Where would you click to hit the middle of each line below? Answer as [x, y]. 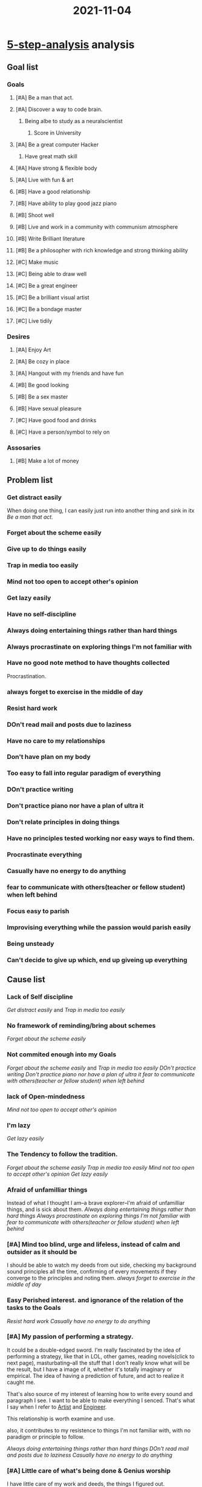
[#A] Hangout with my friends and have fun [70, 373]
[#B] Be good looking [42, 385]
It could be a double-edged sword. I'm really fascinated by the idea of [94, 1350]
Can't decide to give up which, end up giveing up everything [97, 960]
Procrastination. [27, 676]
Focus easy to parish [38, 911]
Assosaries [24, 448]
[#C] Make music [37, 262]
